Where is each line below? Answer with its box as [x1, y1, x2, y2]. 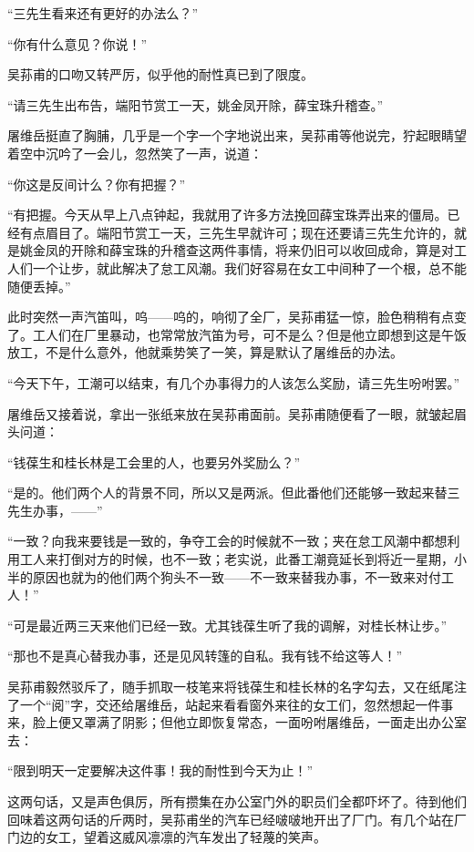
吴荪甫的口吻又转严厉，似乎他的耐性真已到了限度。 [7, 65, 314, 84]
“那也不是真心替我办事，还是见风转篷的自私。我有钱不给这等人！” [7, 646, 403, 665]
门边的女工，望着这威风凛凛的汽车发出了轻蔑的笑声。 [7, 827, 326, 847]
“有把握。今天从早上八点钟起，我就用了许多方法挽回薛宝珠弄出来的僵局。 [7, 205, 448, 224]
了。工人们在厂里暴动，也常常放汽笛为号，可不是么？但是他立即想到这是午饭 [7, 324, 467, 344]
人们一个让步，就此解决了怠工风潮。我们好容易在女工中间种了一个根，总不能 [7, 258, 467, 277]
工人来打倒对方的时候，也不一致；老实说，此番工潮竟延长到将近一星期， [19, 549, 454, 569]
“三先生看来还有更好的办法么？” [7, 4, 199, 22]
